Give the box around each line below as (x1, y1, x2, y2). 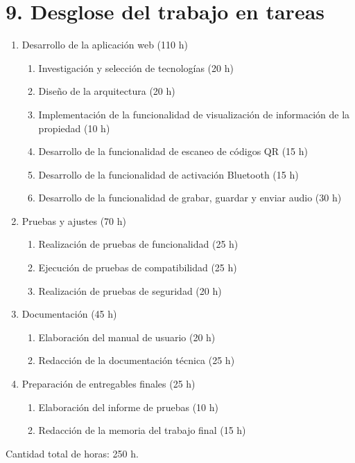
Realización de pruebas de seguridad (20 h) (38, 283, 222, 298)
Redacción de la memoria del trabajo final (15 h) (38, 423, 246, 437)
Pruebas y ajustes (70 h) (21, 213, 126, 228)
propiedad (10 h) (38, 120, 110, 135)
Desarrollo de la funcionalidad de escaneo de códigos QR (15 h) (38, 144, 309, 158)
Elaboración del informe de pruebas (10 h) (38, 399, 219, 414)
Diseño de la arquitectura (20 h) (38, 84, 175, 98)
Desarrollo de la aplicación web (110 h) (21, 37, 188, 52)
